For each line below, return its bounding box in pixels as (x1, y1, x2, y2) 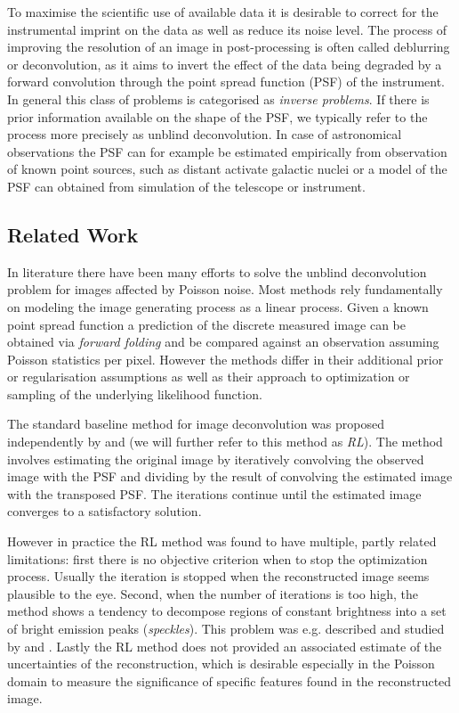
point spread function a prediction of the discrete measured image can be (7, 315, 406, 333)
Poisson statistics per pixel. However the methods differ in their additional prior (7, 349, 444, 368)
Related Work (7, 220, 139, 248)
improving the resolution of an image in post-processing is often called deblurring (7, 37, 450, 56)
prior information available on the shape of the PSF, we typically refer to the (7, 107, 428, 126)
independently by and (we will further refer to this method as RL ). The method (7, 432, 443, 451)
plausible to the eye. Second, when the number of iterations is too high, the (7, 584, 418, 602)
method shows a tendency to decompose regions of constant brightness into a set (7, 602, 447, 620)
